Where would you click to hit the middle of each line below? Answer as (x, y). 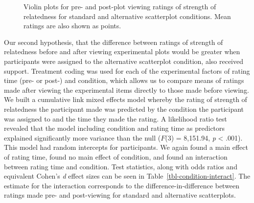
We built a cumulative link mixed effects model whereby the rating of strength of (126, 99)
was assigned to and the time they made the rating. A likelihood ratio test (115, 118)
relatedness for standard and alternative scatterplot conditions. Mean (127, 16)
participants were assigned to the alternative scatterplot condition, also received (124, 61)
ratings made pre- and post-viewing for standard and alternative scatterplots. (120, 195)
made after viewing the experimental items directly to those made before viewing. (127, 90)
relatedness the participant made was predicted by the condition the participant (124, 109)
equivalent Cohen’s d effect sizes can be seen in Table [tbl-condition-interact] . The (127, 176)
